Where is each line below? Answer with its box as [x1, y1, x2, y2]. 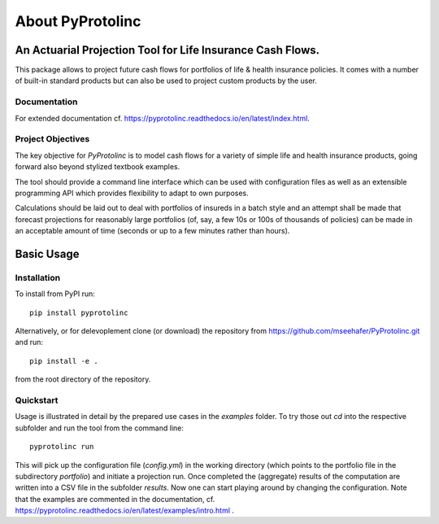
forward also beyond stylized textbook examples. [15, 162, 180, 172]
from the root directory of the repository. [15, 374, 151, 384]
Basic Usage [15, 247, 80, 260]
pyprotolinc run [29, 442, 94, 452]
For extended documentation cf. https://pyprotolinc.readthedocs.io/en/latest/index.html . [15, 113, 311, 123]
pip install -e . [29, 356, 98, 365]
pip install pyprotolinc [29, 308, 128, 317]
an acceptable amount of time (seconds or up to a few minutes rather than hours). [15, 226, 290, 236]
